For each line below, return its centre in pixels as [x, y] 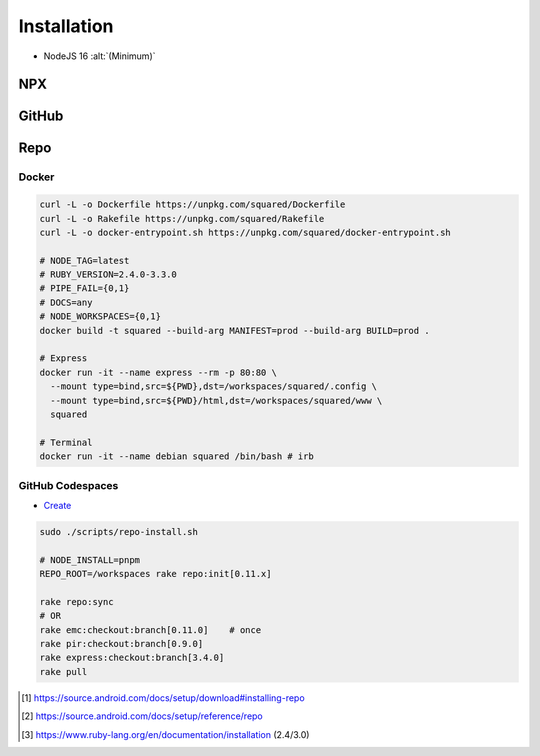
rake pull [63, 671]
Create [57, 505]
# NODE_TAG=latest [84, 260]
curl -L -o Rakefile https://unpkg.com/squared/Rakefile [182, 218]
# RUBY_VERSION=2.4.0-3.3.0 [108, 274]
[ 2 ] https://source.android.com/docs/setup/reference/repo [142, 716]
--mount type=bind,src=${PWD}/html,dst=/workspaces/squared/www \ [216, 400]
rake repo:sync [76, 601]
